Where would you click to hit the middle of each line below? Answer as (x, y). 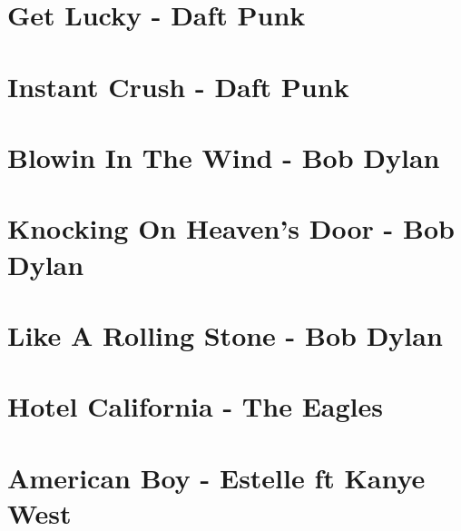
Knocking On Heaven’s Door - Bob (231, 228)
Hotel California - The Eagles (195, 406)
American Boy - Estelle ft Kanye (216, 477)
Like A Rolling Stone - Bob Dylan (225, 334)
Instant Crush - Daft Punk (178, 86)
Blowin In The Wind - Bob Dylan (224, 157)
